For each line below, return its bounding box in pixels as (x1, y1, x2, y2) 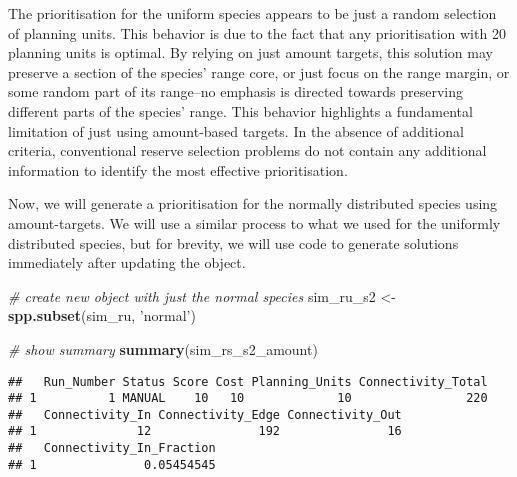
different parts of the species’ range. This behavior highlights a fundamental (8, 100, 473, 121)
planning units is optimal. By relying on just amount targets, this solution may (8, 42, 493, 63)
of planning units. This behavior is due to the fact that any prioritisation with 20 (8, 22, 506, 43)
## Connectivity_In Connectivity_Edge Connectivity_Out (8, 407, 402, 422)
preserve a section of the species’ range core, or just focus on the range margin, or (8, 61, 510, 82)
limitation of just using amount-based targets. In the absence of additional (8, 120, 464, 141)
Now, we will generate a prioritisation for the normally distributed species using (8, 193, 498, 214)
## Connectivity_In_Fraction (8, 441, 216, 456)
